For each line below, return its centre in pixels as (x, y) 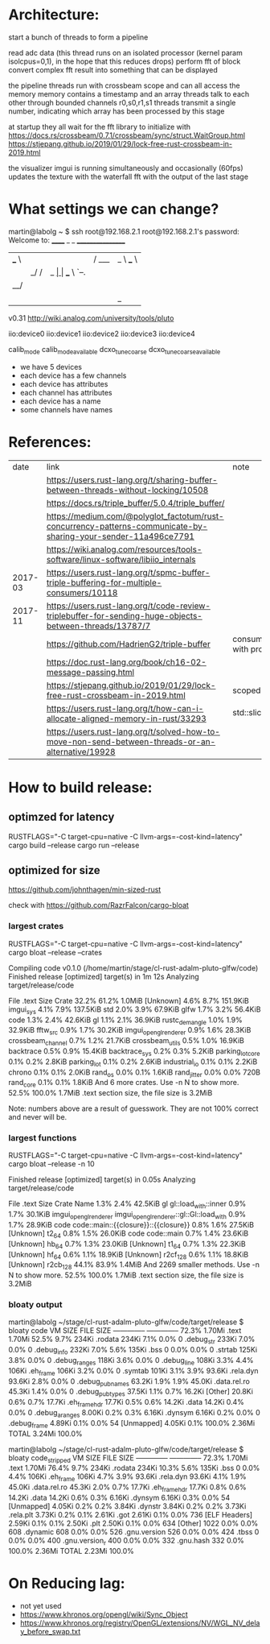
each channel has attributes (66, 392)
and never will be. (38, 1117)
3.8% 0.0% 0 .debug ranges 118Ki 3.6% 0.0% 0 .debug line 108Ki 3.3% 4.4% (131, 1361)
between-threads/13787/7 (98, 626)
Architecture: (54, 15)
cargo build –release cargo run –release (74, 845)
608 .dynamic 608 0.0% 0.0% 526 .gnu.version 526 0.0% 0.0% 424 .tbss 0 (134, 1532)
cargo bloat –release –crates (55, 952)
